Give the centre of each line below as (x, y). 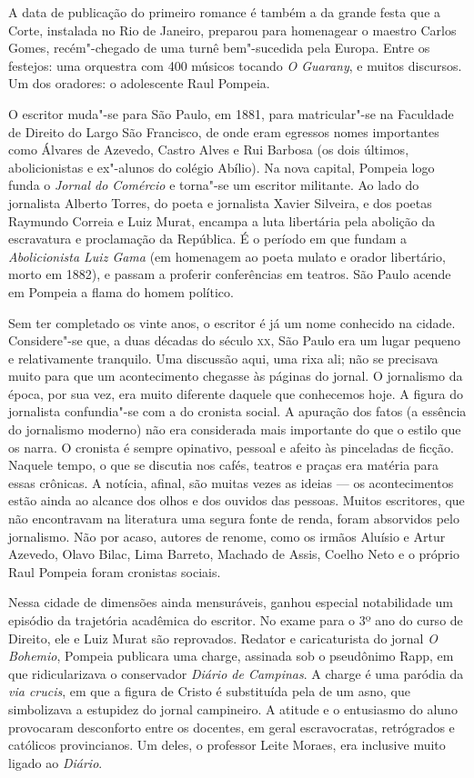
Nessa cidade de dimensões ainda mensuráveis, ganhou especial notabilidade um (231, 602)
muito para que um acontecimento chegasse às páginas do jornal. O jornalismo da (236, 376)
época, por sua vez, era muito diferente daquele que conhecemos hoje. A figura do (236, 393)
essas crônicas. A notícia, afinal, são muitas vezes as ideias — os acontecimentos (231, 482)
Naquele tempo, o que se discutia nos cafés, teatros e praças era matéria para (224, 465)
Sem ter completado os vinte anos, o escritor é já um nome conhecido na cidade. (232, 322)
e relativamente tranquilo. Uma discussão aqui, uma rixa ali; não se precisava (223, 358)
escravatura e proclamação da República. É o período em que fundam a (208, 239)
